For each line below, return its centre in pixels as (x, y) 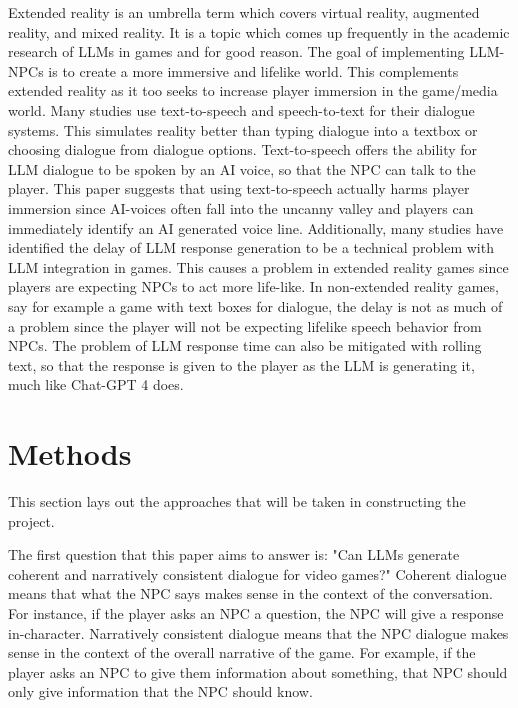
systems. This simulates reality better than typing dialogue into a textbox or (243, 129)
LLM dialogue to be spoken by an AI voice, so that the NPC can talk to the (242, 168)
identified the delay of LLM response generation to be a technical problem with (251, 247)
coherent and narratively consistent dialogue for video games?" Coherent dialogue (257, 573)
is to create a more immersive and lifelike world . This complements (253, 70)
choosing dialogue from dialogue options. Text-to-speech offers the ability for (243, 149)
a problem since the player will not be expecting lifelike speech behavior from (245, 325)
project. (31, 520)
